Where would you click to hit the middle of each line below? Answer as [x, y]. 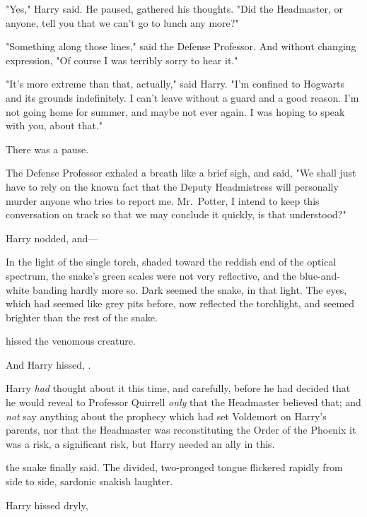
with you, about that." [54, 125]
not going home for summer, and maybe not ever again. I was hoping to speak [175, 111]
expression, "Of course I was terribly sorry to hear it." [122, 60]
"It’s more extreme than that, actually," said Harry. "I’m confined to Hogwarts [175, 84]
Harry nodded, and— [52, 238]
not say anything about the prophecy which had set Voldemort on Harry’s [166, 416]
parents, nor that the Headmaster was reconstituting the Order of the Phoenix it [181, 430]
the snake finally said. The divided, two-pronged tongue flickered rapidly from [174, 467]
